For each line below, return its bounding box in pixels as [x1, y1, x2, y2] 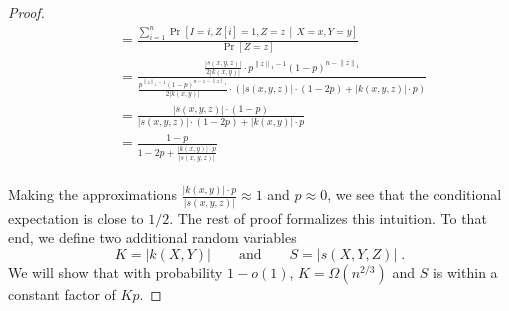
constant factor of [8, 283, 116, 304]
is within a [432, 261, 498, 282]
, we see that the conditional [327, 184, 502, 205]
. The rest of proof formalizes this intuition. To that [169, 207, 487, 228]
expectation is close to [8, 207, 144, 228]
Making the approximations [8, 184, 177, 205]
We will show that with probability [8, 261, 223, 282]
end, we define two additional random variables [8, 227, 297, 248]
